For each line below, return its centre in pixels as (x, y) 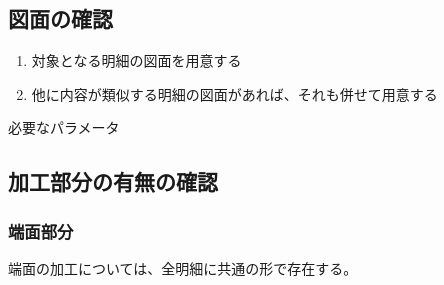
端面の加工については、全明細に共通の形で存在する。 (183, 267)
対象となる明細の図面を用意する (136, 60)
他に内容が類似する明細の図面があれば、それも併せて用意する (234, 93)
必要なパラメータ (64, 127)
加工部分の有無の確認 (113, 181)
